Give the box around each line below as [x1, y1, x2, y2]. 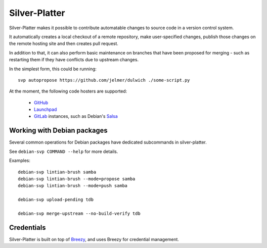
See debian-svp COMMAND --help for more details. [9, 149, 118, 154]
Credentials [9, 223, 46, 232]
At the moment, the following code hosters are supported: [9, 88, 127, 94]
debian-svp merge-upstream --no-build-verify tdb [18, 210, 141, 216]
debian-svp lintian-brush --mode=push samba [18, 183, 128, 189]
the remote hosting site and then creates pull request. [9, 41, 119, 47]
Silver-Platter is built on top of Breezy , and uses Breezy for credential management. [9, 236, 179, 242]
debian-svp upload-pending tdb [18, 197, 94, 202]
